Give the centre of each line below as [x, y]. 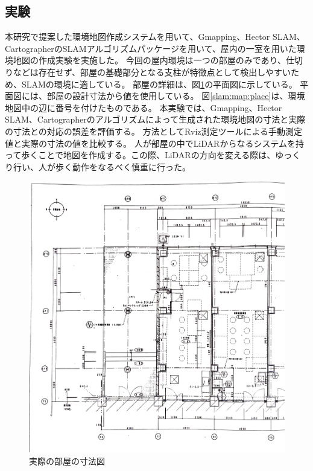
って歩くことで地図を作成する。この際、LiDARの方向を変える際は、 [140, 155]
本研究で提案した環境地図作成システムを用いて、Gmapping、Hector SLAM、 [155, 37]
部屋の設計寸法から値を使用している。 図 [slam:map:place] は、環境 [176, 96]
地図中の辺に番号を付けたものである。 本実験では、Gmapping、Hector [144, 107]
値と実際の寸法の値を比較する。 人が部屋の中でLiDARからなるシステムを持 [154, 143]
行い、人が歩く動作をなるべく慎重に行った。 [102, 166]
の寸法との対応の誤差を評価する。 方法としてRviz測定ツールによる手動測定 [154, 131]
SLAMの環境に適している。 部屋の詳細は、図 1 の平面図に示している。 [159, 84]
